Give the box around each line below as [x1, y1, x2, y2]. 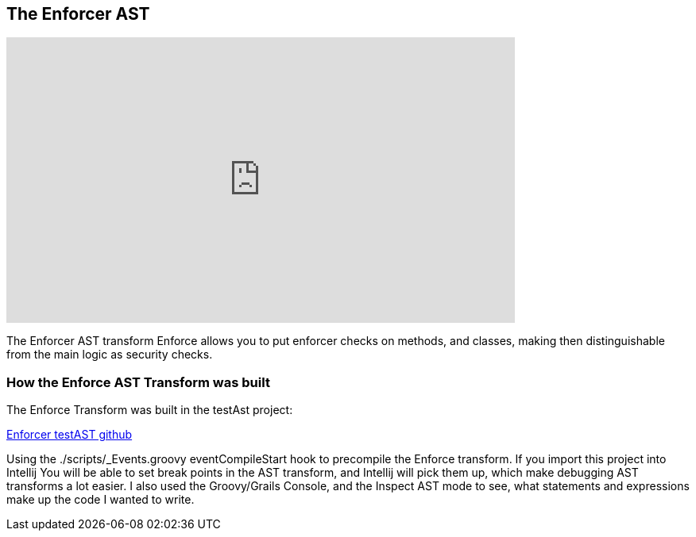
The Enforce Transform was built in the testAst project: [6, 403, 293, 417]
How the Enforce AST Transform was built [6, 374, 270, 390]
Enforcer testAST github [6, 428, 133, 442]
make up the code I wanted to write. [6, 493, 195, 507]
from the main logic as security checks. [6, 347, 213, 362]
